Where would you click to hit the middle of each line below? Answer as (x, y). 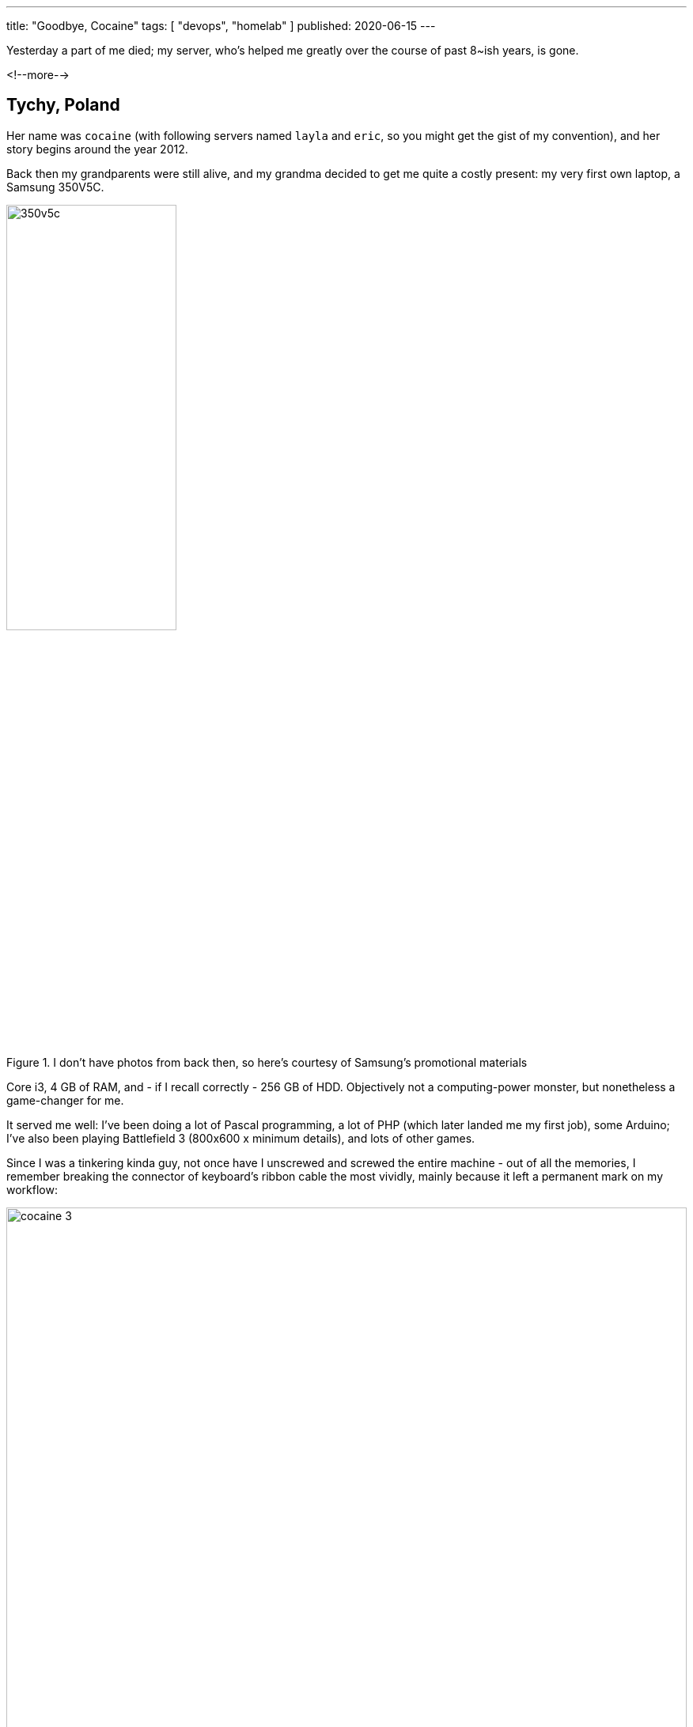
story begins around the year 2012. (97, 149)
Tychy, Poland (63, 105)
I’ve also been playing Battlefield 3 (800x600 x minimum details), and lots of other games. (241, 1138)
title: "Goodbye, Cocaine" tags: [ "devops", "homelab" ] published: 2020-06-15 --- (221, 26)
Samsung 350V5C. (55, 187)
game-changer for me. (65, 1100)
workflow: (32, 1189)
